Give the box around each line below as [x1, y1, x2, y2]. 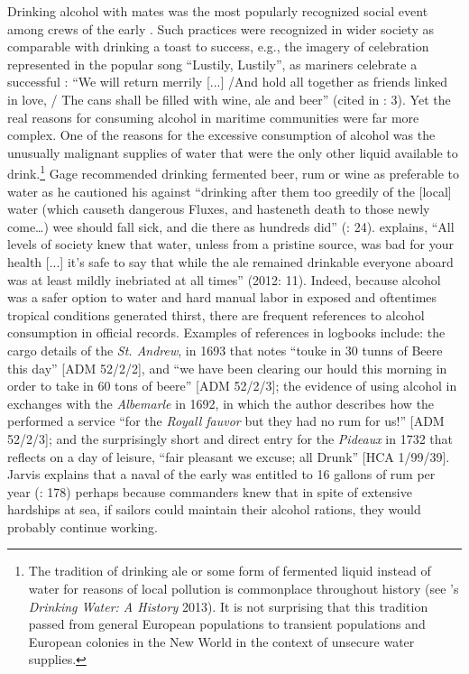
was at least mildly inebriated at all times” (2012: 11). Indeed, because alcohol [7, 270, 441, 289]
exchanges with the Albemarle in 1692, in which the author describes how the [7, 393, 435, 412]
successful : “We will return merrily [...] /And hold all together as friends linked [7, 72, 447, 91]
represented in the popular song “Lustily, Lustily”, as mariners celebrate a [7, 54, 418, 73]
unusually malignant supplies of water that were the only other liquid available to [7, 143, 458, 162]
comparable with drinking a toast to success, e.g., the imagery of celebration [7, 37, 429, 56]
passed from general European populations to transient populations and [28, 614, 426, 633]
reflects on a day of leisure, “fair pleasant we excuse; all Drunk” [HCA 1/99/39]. [7, 447, 450, 466]
